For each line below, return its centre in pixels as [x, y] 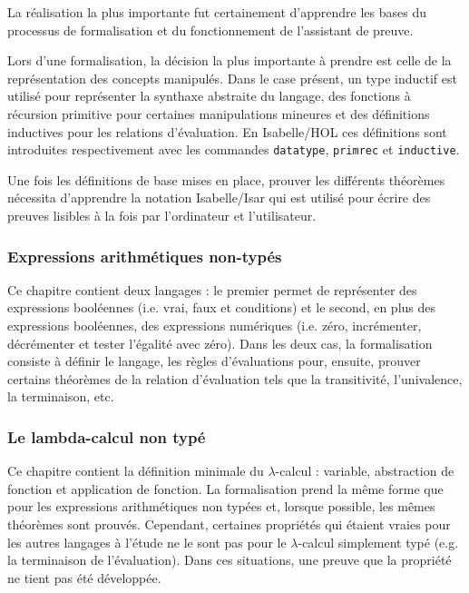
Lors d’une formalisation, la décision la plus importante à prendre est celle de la [230, 60]
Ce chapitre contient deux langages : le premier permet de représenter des [212, 289]
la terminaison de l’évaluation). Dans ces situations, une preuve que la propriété [230, 560]
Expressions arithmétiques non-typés [145, 256]
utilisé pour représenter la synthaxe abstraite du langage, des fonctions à [209, 96]
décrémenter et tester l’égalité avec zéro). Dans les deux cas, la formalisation [220, 343]
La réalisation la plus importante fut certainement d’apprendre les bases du [217, 12]
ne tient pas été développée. [84, 577]
